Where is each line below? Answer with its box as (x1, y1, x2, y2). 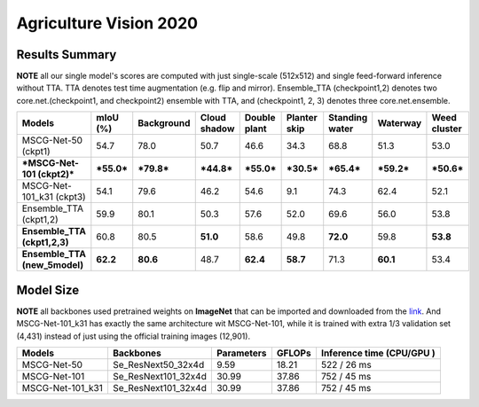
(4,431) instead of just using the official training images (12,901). (16, 331, 251, 341)
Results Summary (16, 47, 117, 62)
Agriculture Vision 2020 (16, 13, 199, 33)
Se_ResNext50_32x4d (112, 358, 205, 371)
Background (137, 117, 191, 129)
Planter (286, 112, 318, 124)
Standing (328, 112, 368, 124)
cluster (431, 122, 463, 135)
